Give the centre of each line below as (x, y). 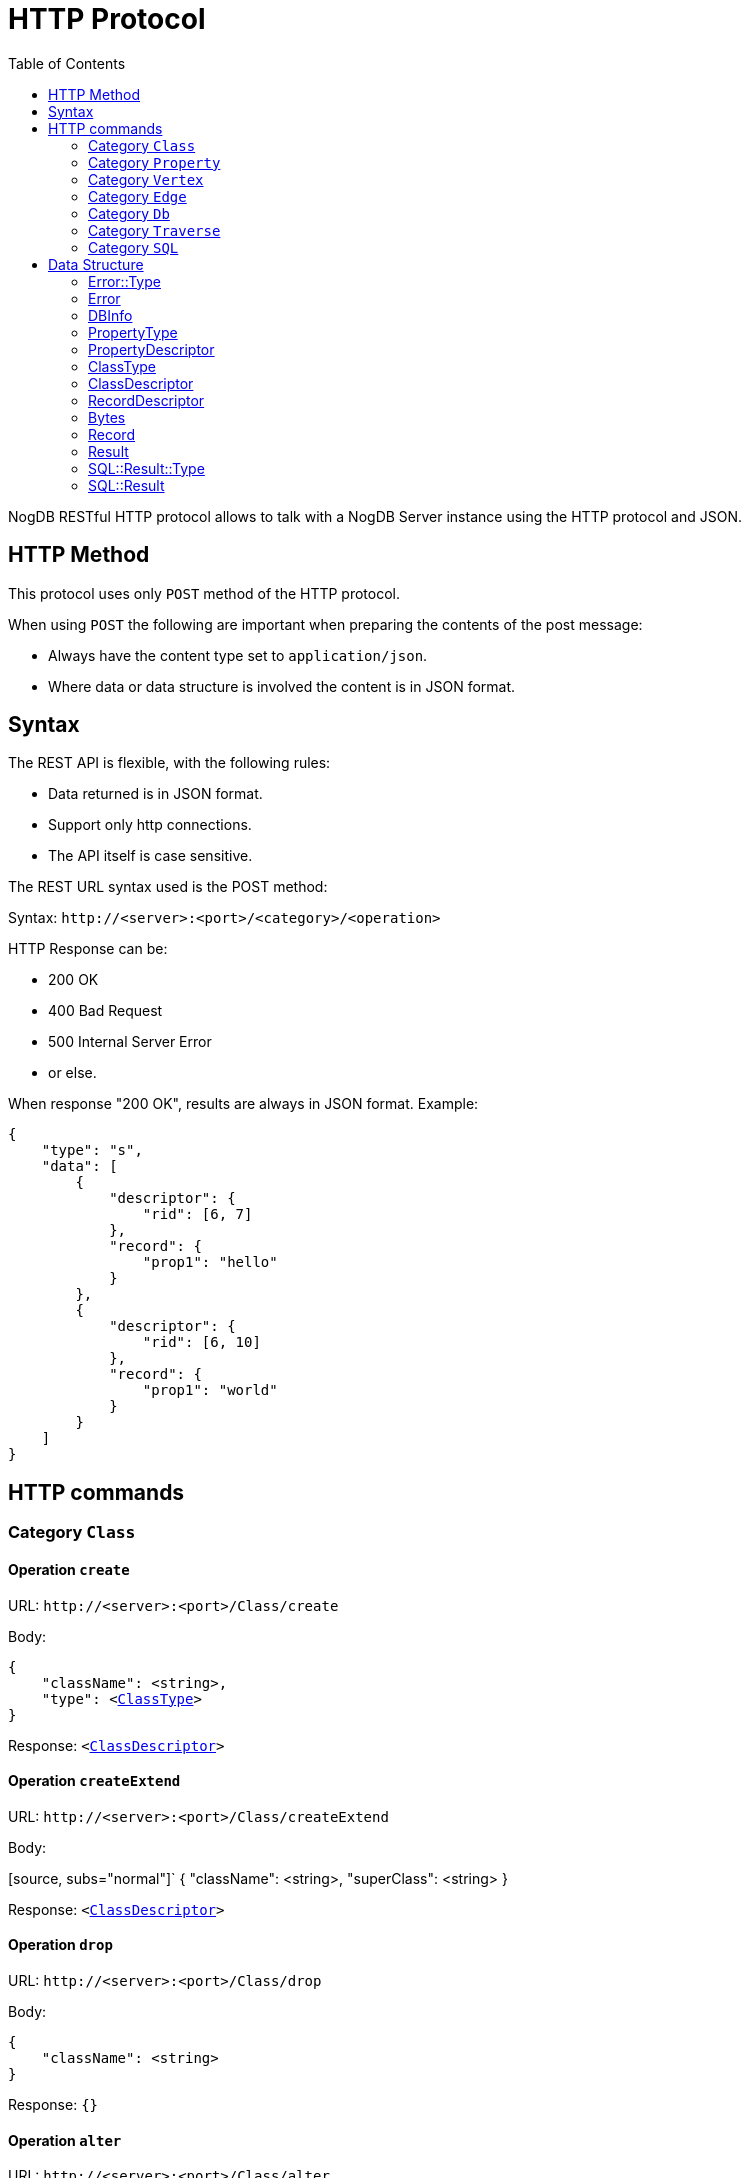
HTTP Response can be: (88, 949)
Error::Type (124, 281)
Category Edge (137, 196)
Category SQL (133, 247)
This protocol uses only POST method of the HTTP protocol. (204, 593)
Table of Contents (67, 63)
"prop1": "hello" (210, 1262)
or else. (72, 1073)
